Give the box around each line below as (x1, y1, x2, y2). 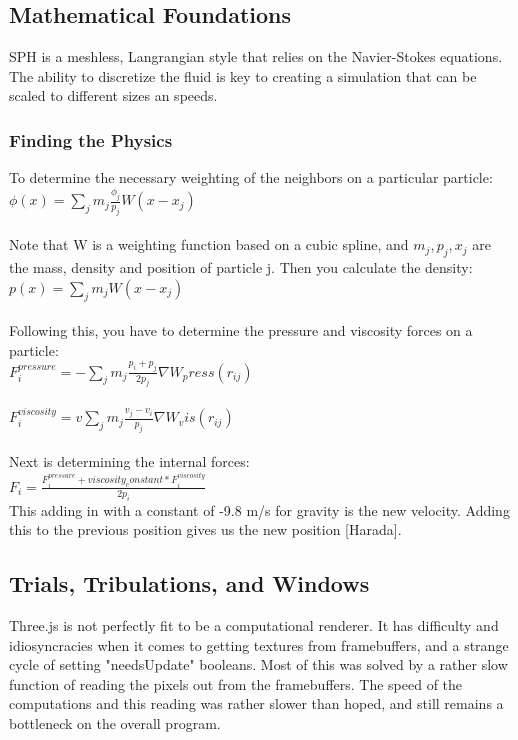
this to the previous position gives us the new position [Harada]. (9, 519, 402, 540)
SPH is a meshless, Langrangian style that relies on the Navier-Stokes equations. (9, 46, 503, 67)
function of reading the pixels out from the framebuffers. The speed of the (9, 673, 463, 694)
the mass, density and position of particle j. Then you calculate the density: (9, 257, 473, 278)
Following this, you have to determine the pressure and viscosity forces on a (9, 320, 473, 341)
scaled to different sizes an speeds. (9, 85, 218, 106)
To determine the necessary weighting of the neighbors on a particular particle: (9, 167, 493, 188)
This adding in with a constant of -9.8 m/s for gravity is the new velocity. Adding (9, 499, 510, 520)
